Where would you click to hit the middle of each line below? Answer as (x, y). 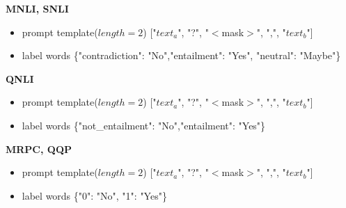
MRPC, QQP (39, 149)
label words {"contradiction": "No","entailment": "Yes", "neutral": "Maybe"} (181, 55)
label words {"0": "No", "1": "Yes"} (94, 195)
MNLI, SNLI (37, 8)
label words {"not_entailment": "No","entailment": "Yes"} (144, 125)
